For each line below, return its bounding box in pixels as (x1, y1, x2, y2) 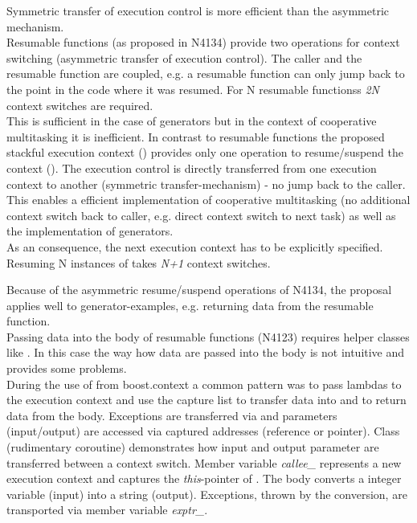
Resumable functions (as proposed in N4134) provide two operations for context (6, 34, 400, 51)
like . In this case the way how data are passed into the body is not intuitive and (6, 344, 405, 361)
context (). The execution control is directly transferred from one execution (6, 159, 377, 176)
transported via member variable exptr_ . (6, 501, 208, 518)
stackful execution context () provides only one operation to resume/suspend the (6, 144, 404, 161)
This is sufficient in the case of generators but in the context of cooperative (6, 112, 377, 129)
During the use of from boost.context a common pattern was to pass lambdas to (6, 375, 402, 392)
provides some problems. (6, 360, 127, 377)
